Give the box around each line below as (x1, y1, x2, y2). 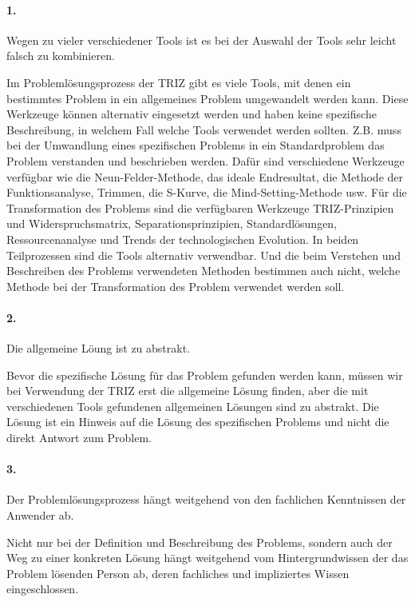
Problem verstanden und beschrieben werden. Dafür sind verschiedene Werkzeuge (6, 152, 405, 169)
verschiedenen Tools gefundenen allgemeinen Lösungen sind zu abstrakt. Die (6, 397, 379, 414)
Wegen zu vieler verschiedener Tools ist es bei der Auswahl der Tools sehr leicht (6, 31, 397, 48)
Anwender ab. (6, 507, 74, 524)
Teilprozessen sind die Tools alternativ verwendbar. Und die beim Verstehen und (6, 246, 401, 263)
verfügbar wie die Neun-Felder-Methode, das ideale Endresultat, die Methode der (6, 168, 403, 185)
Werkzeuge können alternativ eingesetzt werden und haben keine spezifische (6, 106, 377, 122)
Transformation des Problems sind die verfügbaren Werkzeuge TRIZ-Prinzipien (6, 199, 394, 216)
